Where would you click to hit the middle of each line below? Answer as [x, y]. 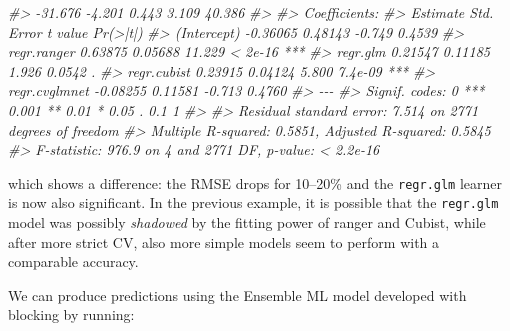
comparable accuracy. [73, 261]
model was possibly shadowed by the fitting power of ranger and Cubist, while [247, 222]
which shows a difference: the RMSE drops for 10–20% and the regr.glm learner [255, 182]
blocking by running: [71, 314]
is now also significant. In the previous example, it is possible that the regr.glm [253, 202]
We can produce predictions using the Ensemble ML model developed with [237, 294]
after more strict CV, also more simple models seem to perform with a [224, 241]
